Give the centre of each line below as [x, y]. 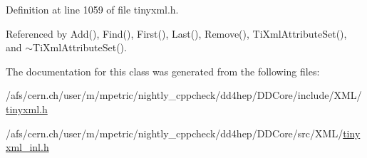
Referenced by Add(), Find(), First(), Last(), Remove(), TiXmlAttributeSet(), [176, 33]
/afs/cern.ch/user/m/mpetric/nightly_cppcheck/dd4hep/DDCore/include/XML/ [184, 95]
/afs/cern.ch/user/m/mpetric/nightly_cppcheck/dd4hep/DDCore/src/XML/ [175, 133]
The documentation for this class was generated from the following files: [163, 71]
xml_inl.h [27, 147]
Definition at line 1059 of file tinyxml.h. [92, 9]
